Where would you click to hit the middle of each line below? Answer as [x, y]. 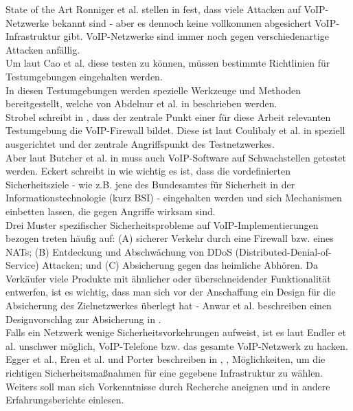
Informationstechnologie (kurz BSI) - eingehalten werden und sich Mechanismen [174, 198]
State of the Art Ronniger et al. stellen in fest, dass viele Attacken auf [153, 9]
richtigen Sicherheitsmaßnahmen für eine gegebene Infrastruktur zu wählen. [164, 373]
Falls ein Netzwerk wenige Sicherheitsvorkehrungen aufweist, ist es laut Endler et [176, 332]
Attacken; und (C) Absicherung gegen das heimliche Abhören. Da [180, 265]
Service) [22, 265]
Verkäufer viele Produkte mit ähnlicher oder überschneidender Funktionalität [168, 278]
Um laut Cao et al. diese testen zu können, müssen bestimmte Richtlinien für [168, 63]
